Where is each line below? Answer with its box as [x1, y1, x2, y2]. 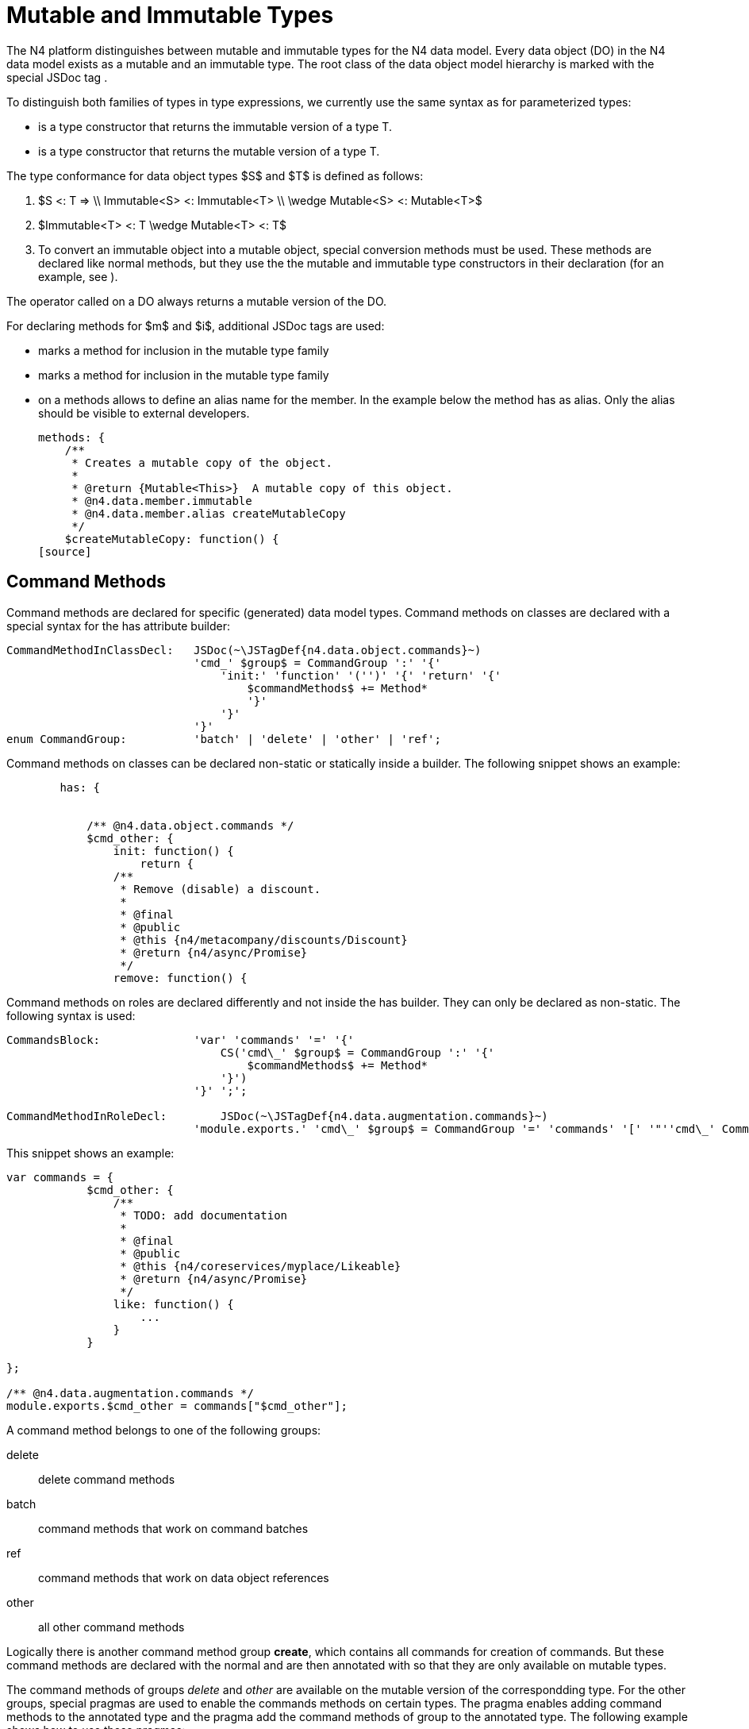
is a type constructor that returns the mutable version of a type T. [38, 144, 380, 158]
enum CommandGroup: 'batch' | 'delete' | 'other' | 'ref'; [6, 732, 441, 745]
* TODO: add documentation [120, 1208, 288, 1222]
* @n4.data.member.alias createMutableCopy [71, 506, 346, 520]
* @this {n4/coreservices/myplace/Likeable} [120, 1259, 401, 1273]
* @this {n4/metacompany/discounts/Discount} [120, 933, 408, 946]
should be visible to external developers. [38, 406, 250, 420]
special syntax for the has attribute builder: [6, 618, 231, 633]
